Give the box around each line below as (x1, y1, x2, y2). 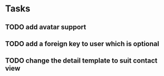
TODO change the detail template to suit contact (5, 57, 158, 65)
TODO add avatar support (5, 23, 86, 31)
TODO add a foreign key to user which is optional (5, 39, 160, 48)
